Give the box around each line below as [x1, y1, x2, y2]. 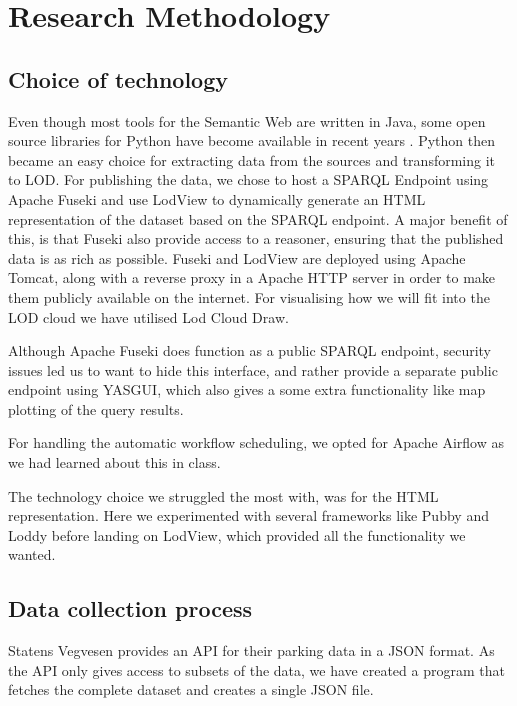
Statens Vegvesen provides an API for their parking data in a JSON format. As [8, 640, 495, 661]
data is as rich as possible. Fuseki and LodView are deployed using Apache [8, 247, 466, 268]
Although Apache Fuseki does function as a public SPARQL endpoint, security [8, 340, 492, 361]
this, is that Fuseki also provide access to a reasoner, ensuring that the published [8, 228, 504, 249]
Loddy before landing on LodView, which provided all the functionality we [8, 524, 466, 545]
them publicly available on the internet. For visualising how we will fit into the [8, 286, 490, 307]
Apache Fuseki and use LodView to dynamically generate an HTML [8, 188, 426, 209]
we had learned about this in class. [8, 452, 221, 473]
